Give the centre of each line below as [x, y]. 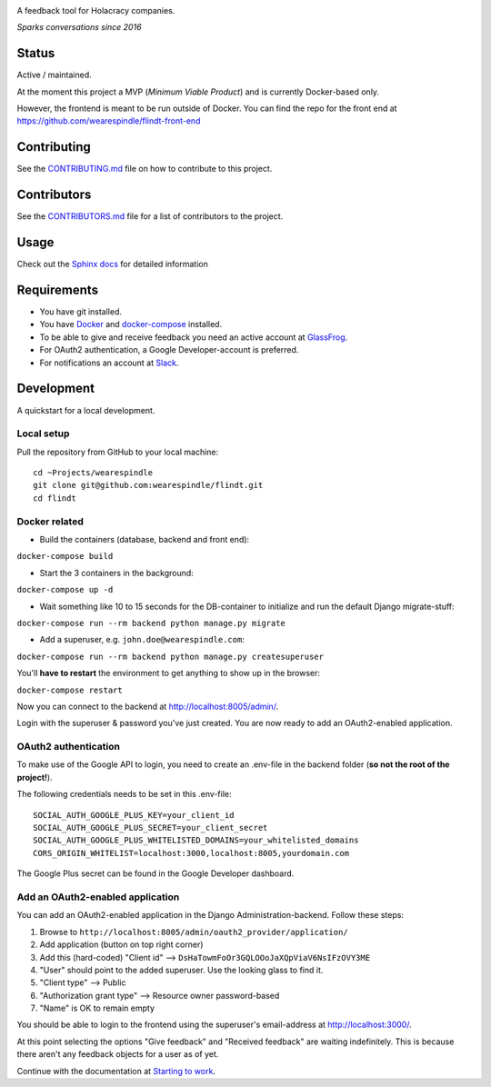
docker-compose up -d [65, 590]
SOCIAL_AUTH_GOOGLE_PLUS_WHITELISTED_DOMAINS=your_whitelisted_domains [196, 840]
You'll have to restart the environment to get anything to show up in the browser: [169, 673]
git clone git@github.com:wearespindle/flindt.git [148, 485]
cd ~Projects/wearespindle [93, 473]
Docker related [50, 521]
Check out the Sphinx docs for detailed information [112, 264]
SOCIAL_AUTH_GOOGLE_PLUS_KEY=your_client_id [134, 815]
